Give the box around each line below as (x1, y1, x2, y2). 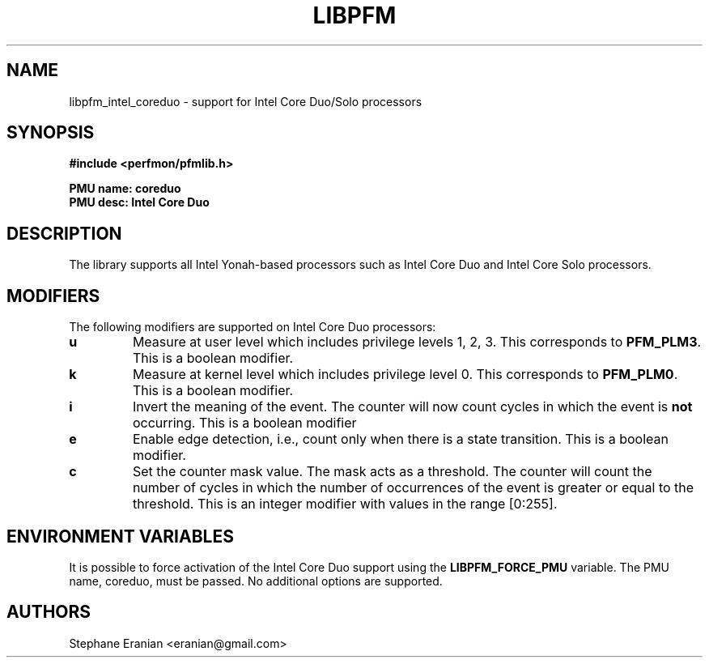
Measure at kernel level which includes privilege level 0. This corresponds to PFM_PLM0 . (132, 366, 678, 383)
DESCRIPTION (6, 223, 122, 244)
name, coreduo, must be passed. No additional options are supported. (69, 573, 443, 588)
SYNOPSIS (6, 122, 95, 143)
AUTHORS (6, 602, 91, 623)
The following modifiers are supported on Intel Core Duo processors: (69, 320, 436, 334)
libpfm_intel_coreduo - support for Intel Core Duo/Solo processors (69, 94, 422, 109)
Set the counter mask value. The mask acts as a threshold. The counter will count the (132, 463, 652, 480)
